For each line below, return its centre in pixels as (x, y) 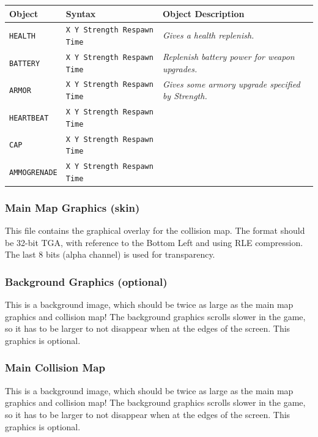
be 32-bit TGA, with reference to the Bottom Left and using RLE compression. (154, 242)
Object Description (203, 13)
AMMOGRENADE (33, 172)
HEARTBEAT (29, 118)
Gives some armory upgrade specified (231, 84)
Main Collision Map (55, 368)
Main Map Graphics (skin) (72, 207)
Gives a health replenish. (208, 35)
